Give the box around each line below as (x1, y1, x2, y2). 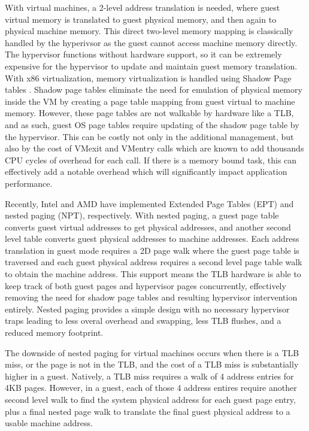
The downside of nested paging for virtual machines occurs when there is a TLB (5, 346, 299, 359)
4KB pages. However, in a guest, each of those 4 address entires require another (5, 381, 297, 394)
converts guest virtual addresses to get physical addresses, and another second (5, 220, 291, 233)
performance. (5, 177, 53, 189)
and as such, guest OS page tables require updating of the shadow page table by (5, 118, 299, 130)
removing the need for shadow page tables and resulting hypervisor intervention (5, 291, 298, 303)
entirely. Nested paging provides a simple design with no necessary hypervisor (5, 302, 290, 315)
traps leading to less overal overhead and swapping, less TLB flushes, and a (5, 314, 281, 327)
